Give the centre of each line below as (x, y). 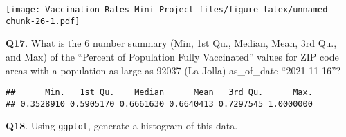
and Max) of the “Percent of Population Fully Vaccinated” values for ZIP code (172, 56)
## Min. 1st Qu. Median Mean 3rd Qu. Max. (159, 93)
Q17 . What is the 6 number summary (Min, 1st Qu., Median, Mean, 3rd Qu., (171, 43)
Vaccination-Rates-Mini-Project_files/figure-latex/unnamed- (189, 10)
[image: (23, 10)
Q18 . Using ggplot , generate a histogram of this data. (122, 126)
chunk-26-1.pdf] (43, 21)
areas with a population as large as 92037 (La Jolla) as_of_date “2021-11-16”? (173, 70)
